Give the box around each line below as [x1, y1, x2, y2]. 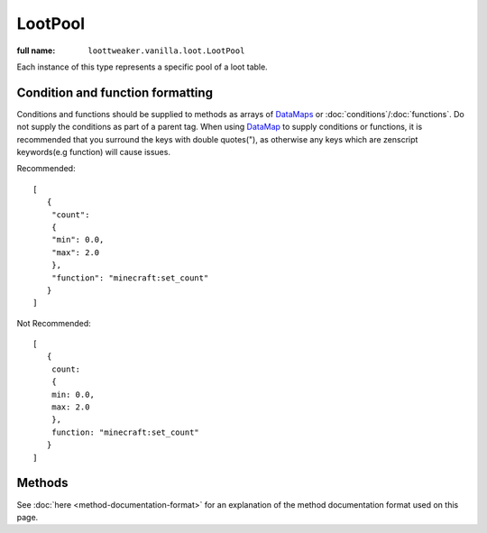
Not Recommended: [16, 317, 92, 328]
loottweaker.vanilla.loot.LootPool [87, 45, 245, 56]
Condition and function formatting [16, 85, 214, 100]
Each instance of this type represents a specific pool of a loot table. [16, 61, 268, 72]
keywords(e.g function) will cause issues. [16, 147, 171, 158]
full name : [16, 45, 56, 56]
